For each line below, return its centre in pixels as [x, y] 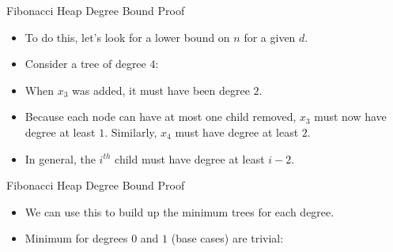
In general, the [60, 158]
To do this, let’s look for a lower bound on [127, 37]
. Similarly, [131, 132]
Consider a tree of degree [85, 64]
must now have [350, 117]
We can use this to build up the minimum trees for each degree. [179, 211]
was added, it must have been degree [161, 90]
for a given [270, 37]
